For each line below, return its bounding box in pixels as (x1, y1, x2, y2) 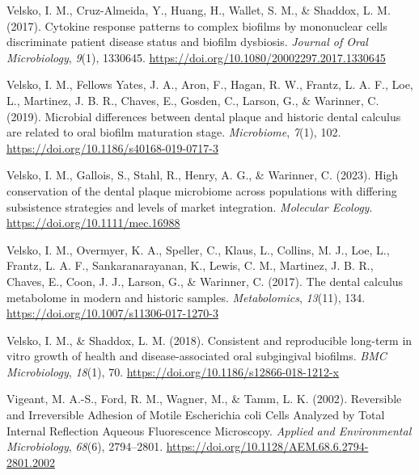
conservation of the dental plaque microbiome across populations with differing (6, 182, 397, 199)
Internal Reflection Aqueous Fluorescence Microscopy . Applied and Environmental (6, 422, 412, 439)
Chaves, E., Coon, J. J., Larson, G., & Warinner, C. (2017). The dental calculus (6, 272, 404, 289)
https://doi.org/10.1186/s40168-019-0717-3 (6, 139, 218, 156)
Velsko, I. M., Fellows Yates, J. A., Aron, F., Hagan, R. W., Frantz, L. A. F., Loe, (6, 76, 413, 93)
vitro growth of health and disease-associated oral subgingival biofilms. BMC (6, 347, 387, 364)
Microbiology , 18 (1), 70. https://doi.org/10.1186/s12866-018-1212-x (6, 363, 340, 380)
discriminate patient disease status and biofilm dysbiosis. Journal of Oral (6, 33, 368, 50)
